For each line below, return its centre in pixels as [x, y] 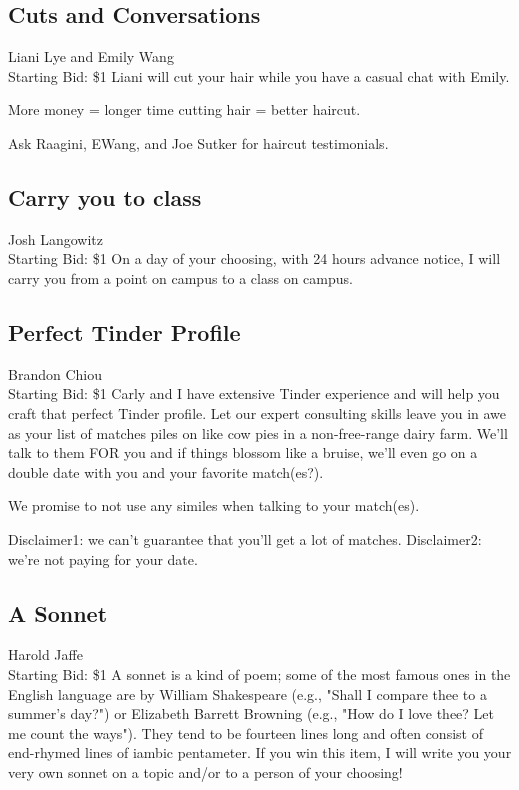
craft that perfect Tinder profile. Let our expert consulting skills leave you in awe [257, 412]
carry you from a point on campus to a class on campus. [180, 277]
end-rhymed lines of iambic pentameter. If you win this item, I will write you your [260, 752]
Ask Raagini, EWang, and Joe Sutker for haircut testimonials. [198, 142]
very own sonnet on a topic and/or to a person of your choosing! [205, 771]
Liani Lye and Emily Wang [91, 56]
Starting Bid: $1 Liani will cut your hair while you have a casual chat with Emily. [259, 75]
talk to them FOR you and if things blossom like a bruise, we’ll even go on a [243, 452]
